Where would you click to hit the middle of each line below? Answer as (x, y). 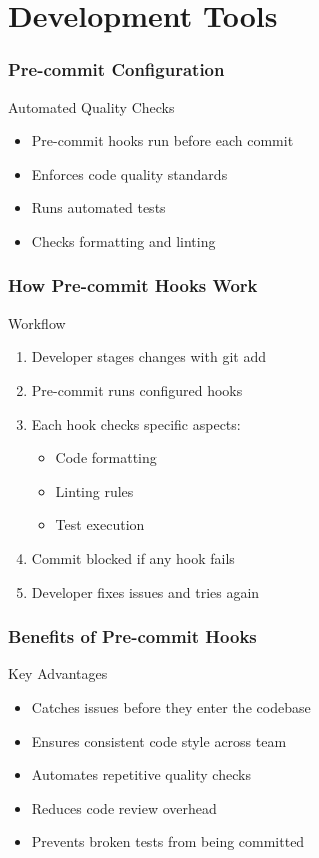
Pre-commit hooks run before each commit (162, 140)
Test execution (100, 524)
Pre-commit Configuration (116, 69)
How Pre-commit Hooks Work (133, 285)
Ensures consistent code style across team (159, 740)
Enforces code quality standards (129, 173)
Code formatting (106, 457)
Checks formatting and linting (123, 240)
